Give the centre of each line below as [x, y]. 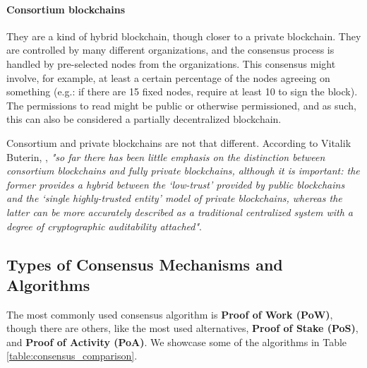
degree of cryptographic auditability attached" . [104, 226]
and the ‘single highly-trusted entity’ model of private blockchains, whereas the [174, 198]
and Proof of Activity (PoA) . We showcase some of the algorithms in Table [177, 342]
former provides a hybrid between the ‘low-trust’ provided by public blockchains [176, 184]
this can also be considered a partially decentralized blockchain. [144, 119]
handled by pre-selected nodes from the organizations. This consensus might [171, 63]
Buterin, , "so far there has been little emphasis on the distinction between [166, 156]
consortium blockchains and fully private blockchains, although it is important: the [183, 171]
